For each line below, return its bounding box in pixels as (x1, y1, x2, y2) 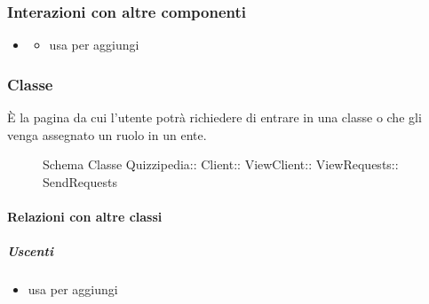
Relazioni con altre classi (7, 207, 163, 225)
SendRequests (43, 172, 117, 191)
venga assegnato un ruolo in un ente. (7, 125, 207, 144)
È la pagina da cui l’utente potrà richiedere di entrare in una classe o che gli (7, 108, 422, 127)
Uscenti (7, 242, 53, 261)
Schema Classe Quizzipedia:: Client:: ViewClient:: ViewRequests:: (43, 155, 399, 174)
